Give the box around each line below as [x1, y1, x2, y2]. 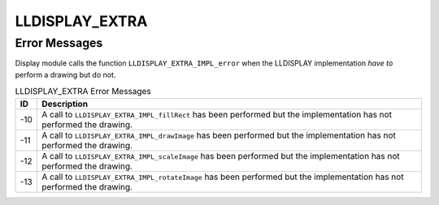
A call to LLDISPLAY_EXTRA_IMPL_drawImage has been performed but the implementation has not [41, 130, 396, 141]
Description [41, 98, 89, 109]
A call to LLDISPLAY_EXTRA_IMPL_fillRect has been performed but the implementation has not [41, 109, 392, 120]
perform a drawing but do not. [15, 70, 116, 79]
